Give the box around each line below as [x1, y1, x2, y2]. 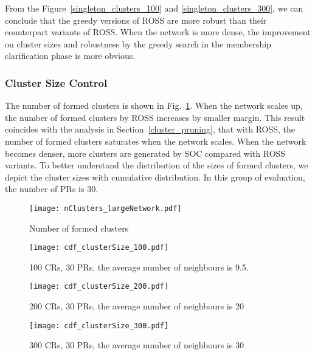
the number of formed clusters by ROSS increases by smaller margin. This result [5, 111, 305, 123]
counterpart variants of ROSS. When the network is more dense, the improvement [5, 26, 311, 38]
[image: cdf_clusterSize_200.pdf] [29, 282, 169, 291]
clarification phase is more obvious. [5, 49, 136, 62]
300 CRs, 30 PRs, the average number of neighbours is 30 [29, 339, 244, 351]
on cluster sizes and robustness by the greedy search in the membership [5, 37, 271, 50]
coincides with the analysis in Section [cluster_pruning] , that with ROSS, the [5, 123, 296, 136]
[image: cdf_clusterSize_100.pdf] [29, 243, 169, 252]
